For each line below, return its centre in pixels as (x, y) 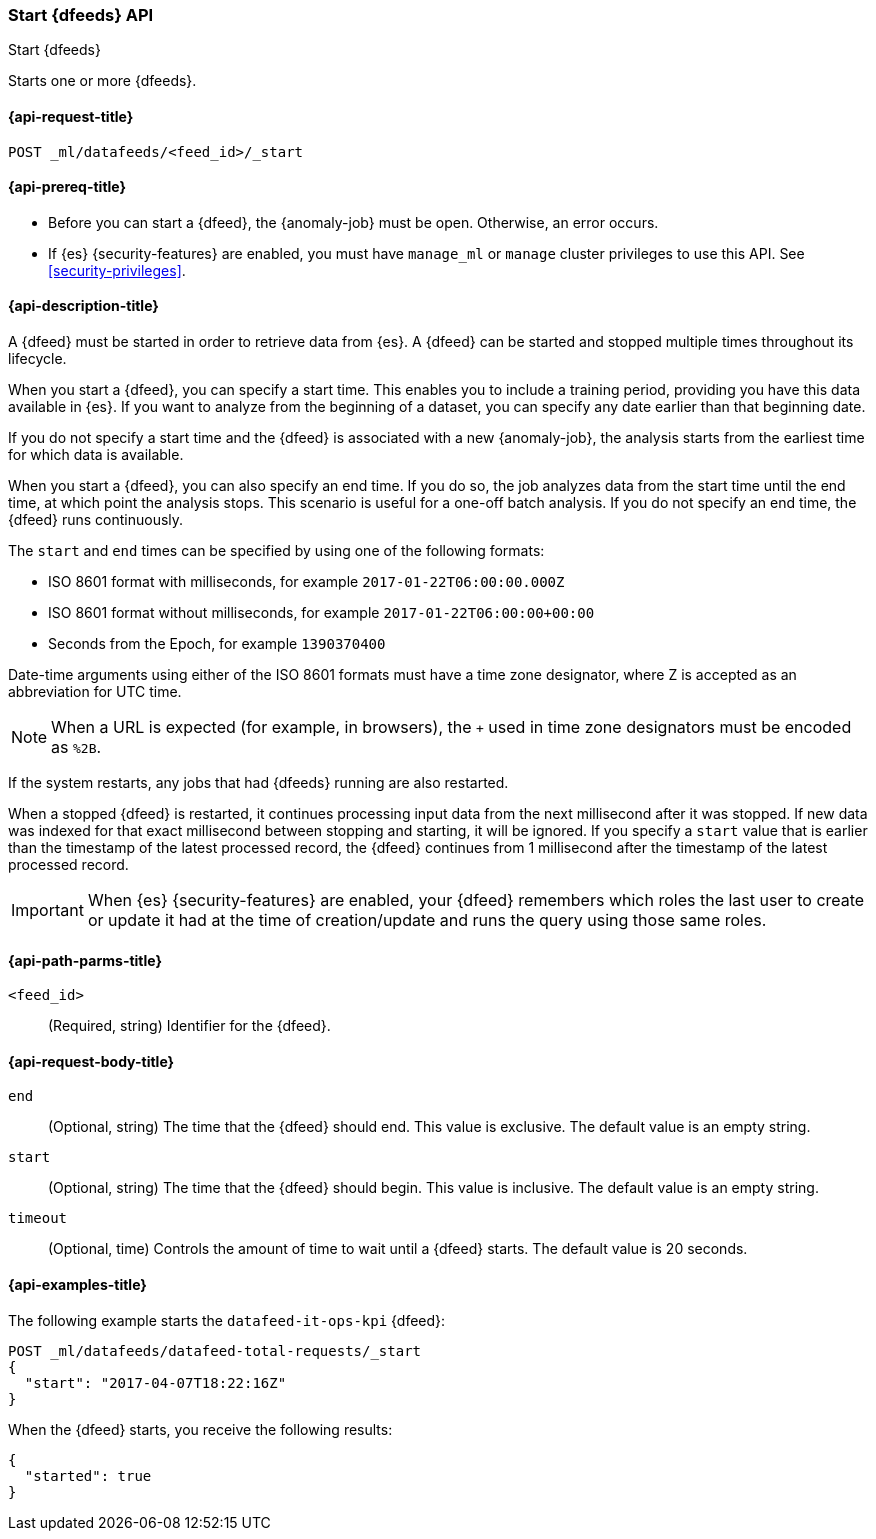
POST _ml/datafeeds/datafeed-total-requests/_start (215, 1350)
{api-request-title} (71, 116)
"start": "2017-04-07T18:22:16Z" (155, 1382)
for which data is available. (96, 455)
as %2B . (76, 747)
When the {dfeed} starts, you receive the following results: (200, 1429)
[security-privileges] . (117, 270)
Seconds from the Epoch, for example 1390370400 (217, 644)
